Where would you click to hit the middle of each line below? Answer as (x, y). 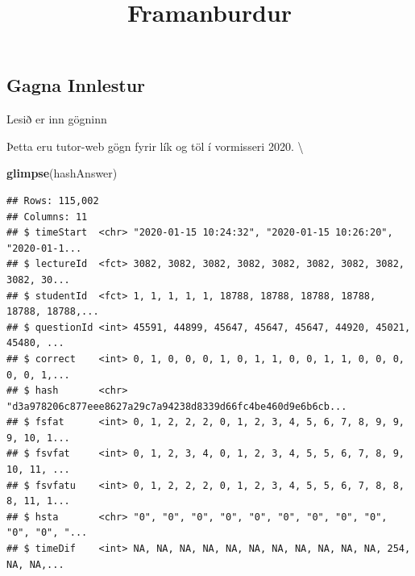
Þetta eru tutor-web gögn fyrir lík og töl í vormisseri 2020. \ (155, 146)
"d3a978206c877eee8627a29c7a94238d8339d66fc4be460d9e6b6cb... (177, 406)
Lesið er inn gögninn (57, 119)
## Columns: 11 (47, 217)
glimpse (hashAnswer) (62, 173)
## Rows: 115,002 (53, 200)
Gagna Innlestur (76, 85)
